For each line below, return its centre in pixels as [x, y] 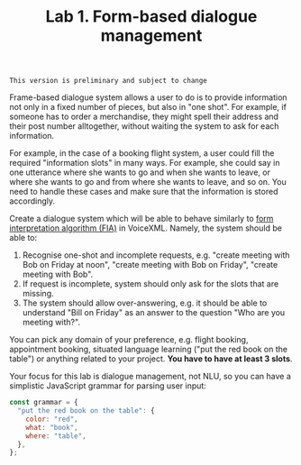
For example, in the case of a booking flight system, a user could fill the [142, 153]
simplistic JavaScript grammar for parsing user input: [108, 386]
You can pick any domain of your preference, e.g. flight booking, [129, 340]
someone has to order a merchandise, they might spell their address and [144, 117]
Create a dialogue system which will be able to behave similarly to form [141, 219]
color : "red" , [52, 419]
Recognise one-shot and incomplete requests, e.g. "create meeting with [156, 255]
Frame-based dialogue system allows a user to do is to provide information [148, 97]
